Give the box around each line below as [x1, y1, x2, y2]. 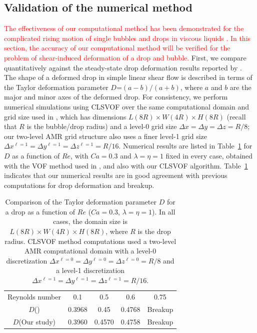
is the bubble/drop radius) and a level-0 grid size [26, 121, 177, 131]
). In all [152, 206, 175, 216]
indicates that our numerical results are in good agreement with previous [4, 170, 227, 180]
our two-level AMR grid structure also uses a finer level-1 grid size [4, 130, 207, 141]
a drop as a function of [5, 206, 75, 216]
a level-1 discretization [56, 265, 125, 275]
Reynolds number [7, 291, 61, 301]
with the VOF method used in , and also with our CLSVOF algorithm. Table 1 [4, 160, 248, 170]
